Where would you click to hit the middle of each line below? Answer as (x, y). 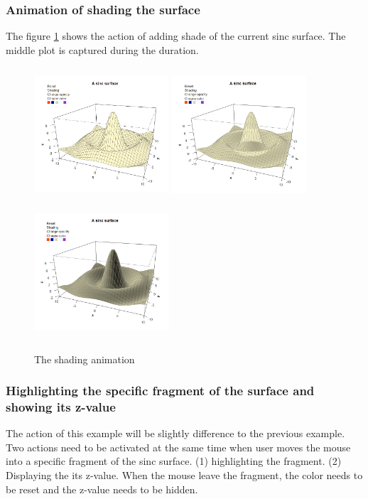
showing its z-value (61, 406)
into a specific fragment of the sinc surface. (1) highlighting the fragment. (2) (174, 461)
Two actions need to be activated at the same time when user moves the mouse (178, 447)
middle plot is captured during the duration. (102, 49)
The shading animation (85, 359)
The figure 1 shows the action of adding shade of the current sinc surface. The (176, 36)
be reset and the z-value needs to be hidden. (102, 489)
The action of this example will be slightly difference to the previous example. (175, 433)
